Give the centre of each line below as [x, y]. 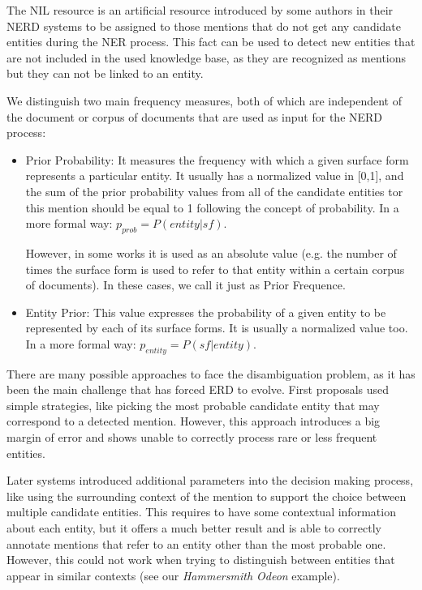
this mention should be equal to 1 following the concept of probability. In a [212, 207]
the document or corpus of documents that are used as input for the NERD [195, 116]
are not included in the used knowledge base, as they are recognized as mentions [207, 57]
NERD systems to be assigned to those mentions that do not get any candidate [204, 26]
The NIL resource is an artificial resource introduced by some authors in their [200, 10]
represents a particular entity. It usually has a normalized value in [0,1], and [215, 175]
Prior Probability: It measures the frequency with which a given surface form [217, 159]
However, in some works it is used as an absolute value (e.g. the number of [211, 252]
